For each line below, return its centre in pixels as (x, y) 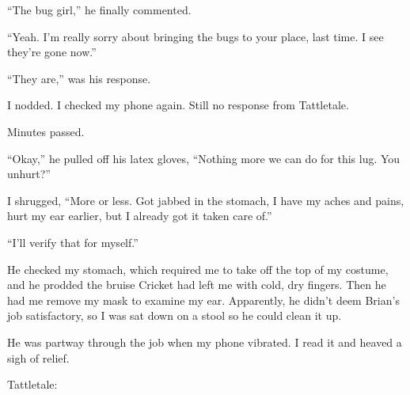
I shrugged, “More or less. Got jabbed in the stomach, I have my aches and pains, (206, 200)
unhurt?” (29, 174)
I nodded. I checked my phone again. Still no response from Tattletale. (178, 105)
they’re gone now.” (52, 52)
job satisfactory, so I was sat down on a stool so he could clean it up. (175, 315)
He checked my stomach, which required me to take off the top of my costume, (198, 269)
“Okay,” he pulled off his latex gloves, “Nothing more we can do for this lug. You (204, 158)
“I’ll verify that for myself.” (73, 242)
